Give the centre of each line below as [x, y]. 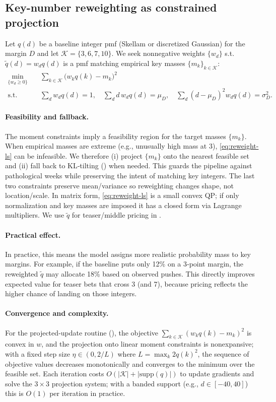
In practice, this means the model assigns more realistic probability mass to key [128, 254]
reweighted [22, 273]
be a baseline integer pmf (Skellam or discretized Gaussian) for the [142, 43]
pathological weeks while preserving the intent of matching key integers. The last [130, 176]
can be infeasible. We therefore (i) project [78, 155]
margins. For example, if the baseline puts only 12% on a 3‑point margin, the [124, 264]
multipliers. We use [35, 215]
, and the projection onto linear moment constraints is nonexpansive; [148, 344]
